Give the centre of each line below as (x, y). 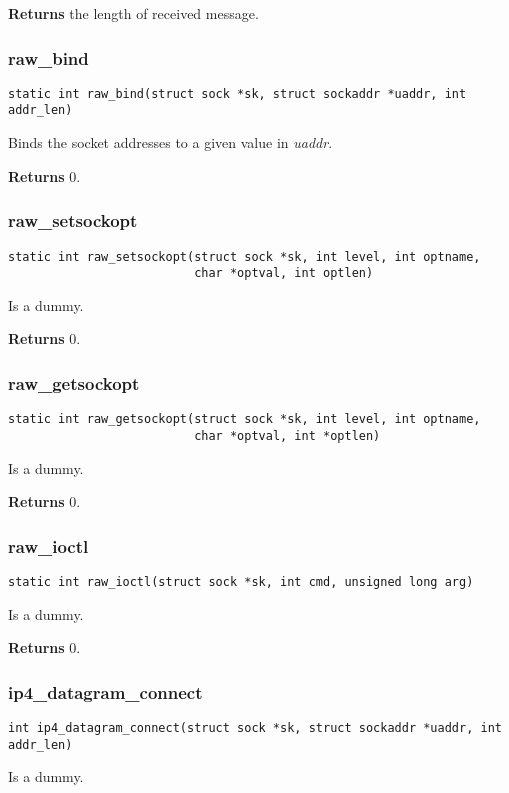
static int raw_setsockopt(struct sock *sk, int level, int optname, (244, 256)
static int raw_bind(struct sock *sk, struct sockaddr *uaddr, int (237, 93)
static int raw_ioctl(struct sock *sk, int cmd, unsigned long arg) (241, 581)
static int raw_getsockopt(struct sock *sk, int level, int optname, (244, 419)
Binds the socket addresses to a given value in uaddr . (170, 142)
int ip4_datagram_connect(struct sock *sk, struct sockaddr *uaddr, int (255, 728)
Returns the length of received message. (133, 13)
